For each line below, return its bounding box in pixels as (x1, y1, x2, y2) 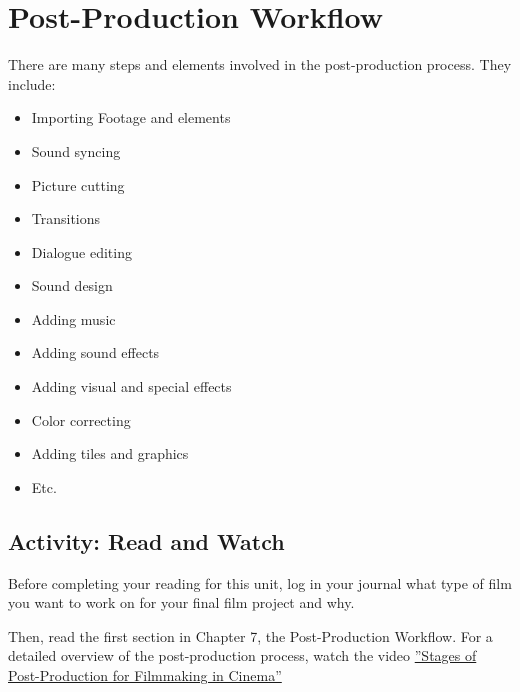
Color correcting (31, 409, 131, 430)
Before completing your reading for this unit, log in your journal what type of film (8, 572, 512, 593)
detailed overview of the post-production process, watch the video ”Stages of (8, 645, 477, 666)
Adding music (31, 308, 116, 329)
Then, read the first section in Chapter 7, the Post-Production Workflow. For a (8, 625, 493, 646)
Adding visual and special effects (31, 376, 232, 397)
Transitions (31, 208, 101, 229)
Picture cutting (31, 174, 125, 195)
